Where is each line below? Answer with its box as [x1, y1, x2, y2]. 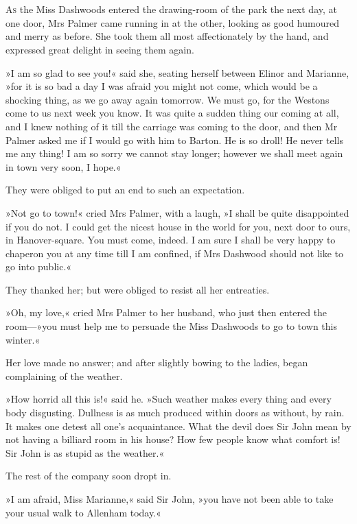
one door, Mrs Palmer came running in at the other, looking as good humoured [5, 15, 339, 29]
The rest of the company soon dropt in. [5, 468, 172, 483]
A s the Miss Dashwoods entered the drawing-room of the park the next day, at [5, 2, 337, 16]
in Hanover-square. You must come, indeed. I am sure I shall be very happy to [5, 233, 336, 247]
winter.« [5, 332, 41, 346]
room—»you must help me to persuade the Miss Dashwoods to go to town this [5, 319, 337, 333]
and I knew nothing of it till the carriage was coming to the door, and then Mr [5, 119, 338, 133]
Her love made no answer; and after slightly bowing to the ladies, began [5, 355, 308, 370]
